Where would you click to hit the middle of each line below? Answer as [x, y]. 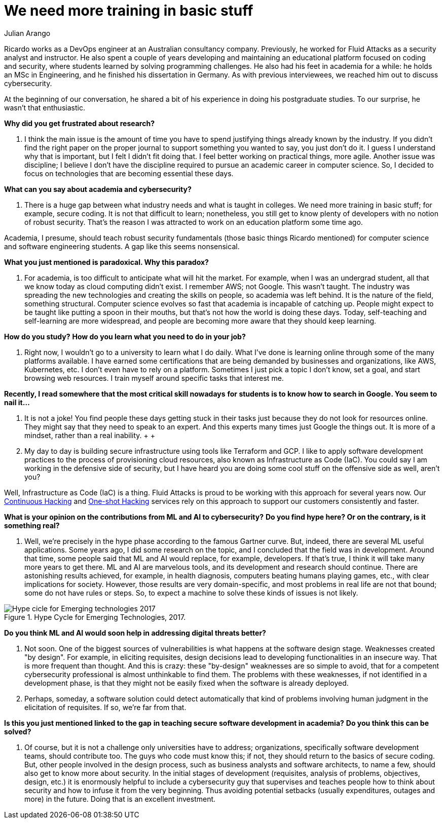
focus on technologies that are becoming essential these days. [129, 173]
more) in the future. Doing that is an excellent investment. [120, 799]
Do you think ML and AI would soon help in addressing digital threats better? [135, 633]
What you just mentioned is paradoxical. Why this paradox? [106, 262]
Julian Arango [27, 33]
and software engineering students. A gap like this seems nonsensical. [122, 246]
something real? [32, 525]
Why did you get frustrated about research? [79, 123]
